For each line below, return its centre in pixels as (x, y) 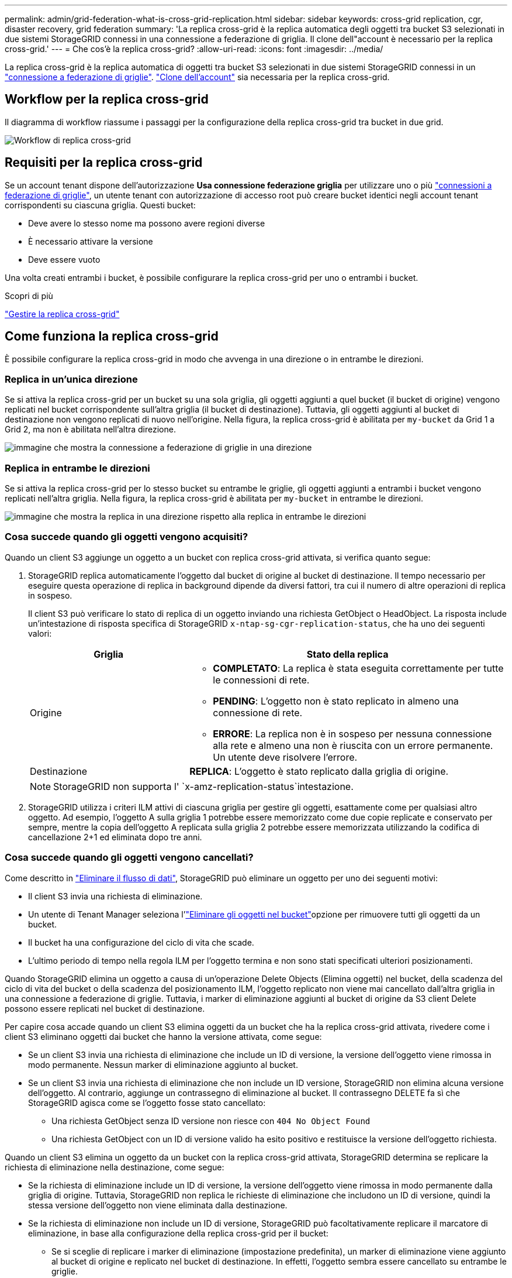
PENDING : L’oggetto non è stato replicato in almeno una (336, 701)
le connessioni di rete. (261, 680)
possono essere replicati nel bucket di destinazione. (105, 1008)
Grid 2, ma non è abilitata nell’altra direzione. (90, 430)
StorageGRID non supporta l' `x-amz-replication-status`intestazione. (203, 786)
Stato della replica (347, 654)
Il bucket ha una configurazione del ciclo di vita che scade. (141, 942)
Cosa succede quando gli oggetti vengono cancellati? (129, 858)
